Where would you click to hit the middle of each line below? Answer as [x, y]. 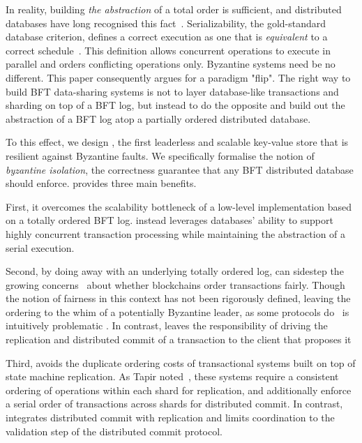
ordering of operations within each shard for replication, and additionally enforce [179, 390]
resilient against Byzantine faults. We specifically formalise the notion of [160, 155]
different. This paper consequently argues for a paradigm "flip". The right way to [178, 77]
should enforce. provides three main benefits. [101, 183]
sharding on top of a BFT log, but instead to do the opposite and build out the [175, 105]
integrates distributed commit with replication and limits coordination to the [170, 418]
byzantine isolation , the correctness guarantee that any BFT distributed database [180, 169]
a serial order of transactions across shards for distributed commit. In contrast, [174, 404]
